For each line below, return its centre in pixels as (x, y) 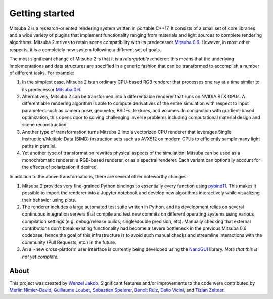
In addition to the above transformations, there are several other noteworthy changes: (99, 177)
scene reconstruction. (45, 124)
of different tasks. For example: (42, 73)
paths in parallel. (39, 146)
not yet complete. (40, 257)
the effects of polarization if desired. (60, 167)
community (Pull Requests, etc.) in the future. (69, 242)
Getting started (42, 13)
